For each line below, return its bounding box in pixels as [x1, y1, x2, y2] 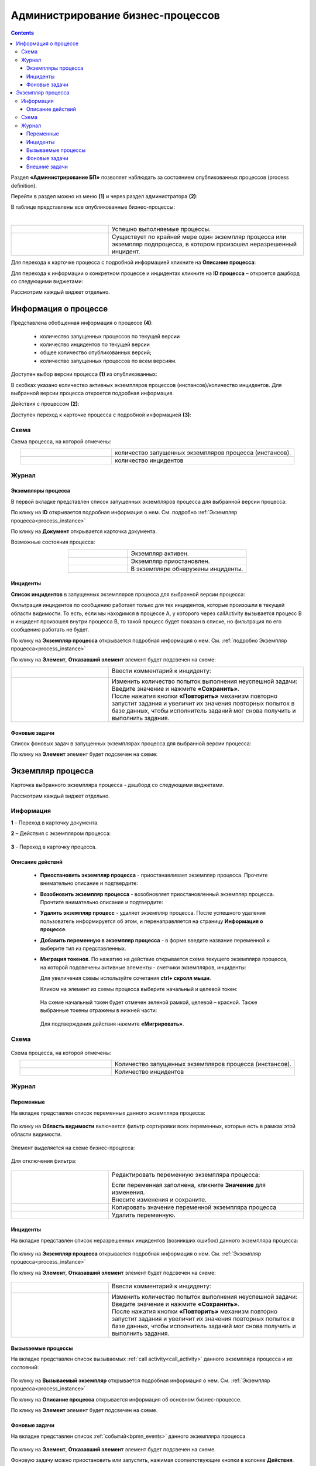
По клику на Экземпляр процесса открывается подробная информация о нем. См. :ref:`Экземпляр [11, 1250, 262, 1257]
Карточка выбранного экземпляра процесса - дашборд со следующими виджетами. [11, 782, 225, 789]
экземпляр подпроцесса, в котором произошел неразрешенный [111, 240, 297, 249]
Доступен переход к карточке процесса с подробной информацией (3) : [11, 411, 191, 418]
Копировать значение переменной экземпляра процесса [111, 1203, 277, 1211]
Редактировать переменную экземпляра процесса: [111, 1170, 260, 1179]
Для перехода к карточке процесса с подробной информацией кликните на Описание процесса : [11, 259, 256, 266]
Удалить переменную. [111, 1211, 176, 1219]
